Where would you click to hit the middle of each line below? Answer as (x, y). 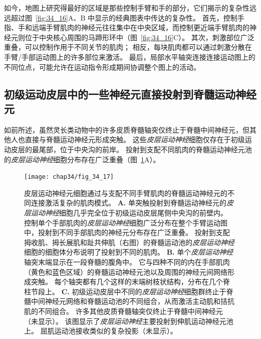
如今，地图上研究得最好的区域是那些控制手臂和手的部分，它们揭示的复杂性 (127, 8)
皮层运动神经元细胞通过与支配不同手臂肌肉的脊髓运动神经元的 (126, 193)
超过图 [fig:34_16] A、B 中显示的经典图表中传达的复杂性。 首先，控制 (124, 17)
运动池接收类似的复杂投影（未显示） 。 (116, 331)
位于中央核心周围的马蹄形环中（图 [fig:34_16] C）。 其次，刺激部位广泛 (140, 37)
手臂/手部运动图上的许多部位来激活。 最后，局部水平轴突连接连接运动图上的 (130, 56)
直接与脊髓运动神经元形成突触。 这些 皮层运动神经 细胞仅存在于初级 (135, 139)
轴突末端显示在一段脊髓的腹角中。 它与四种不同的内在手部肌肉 (127, 261)
